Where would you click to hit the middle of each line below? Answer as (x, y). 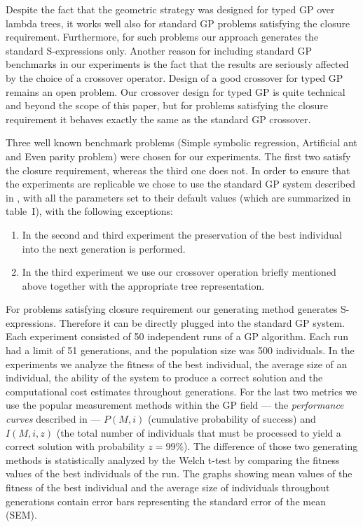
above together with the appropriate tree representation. (143, 285)
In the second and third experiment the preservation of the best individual (182, 234)
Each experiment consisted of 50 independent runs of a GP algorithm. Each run (177, 336)
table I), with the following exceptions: (89, 211)
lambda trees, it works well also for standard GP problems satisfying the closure (178, 23)
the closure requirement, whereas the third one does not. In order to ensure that (178, 170)
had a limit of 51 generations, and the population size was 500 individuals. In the (180, 350)
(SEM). (21, 515)
